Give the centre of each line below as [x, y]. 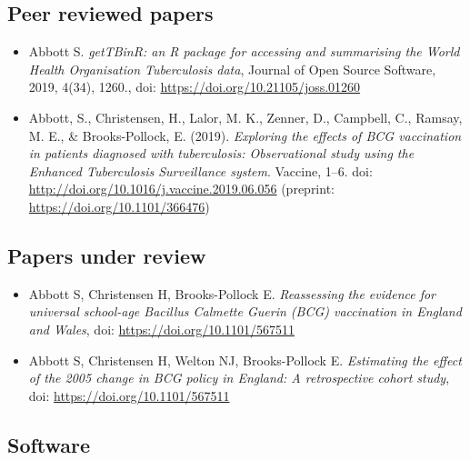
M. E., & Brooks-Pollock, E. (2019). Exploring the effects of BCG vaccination [245, 135]
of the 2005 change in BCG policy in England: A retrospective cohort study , [239, 378]
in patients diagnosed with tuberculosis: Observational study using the [221, 153]
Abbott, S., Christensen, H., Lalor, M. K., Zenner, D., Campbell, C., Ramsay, [245, 117]
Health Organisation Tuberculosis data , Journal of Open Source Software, [232, 69]
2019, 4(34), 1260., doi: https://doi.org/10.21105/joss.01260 [195, 87]
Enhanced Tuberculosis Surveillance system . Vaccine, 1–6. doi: [200, 170]
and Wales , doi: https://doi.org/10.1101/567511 [162, 329]
